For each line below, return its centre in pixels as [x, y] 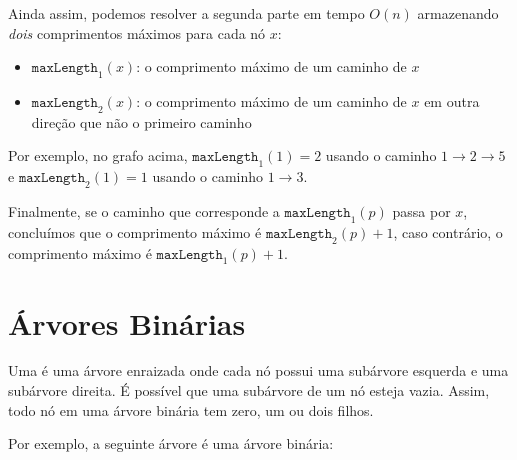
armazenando [458, 13]
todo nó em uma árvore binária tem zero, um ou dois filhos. [191, 409]
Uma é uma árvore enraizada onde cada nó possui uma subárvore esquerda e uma [258, 370]
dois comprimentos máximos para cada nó [137, 32]
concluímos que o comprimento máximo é [135, 231]
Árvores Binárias [127, 322]
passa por [421, 210]
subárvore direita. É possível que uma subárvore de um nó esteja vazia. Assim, [249, 390]
